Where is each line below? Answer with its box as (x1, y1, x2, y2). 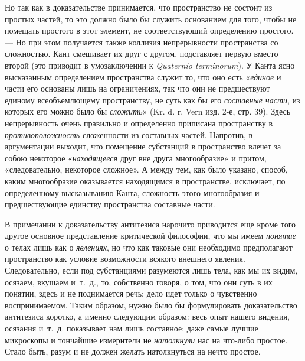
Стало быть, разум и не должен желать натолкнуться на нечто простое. (5, 345, 261, 357)
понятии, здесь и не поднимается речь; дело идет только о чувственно (5, 287, 257, 300)
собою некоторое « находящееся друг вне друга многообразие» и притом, (5, 151, 267, 164)
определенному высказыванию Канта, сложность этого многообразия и (5, 186, 260, 199)
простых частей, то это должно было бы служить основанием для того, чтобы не (5, 12, 297, 25)
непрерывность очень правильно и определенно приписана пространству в (5, 116, 273, 129)
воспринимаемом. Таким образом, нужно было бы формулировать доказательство (5, 298, 297, 311)
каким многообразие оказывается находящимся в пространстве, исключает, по (5, 174, 286, 187)
